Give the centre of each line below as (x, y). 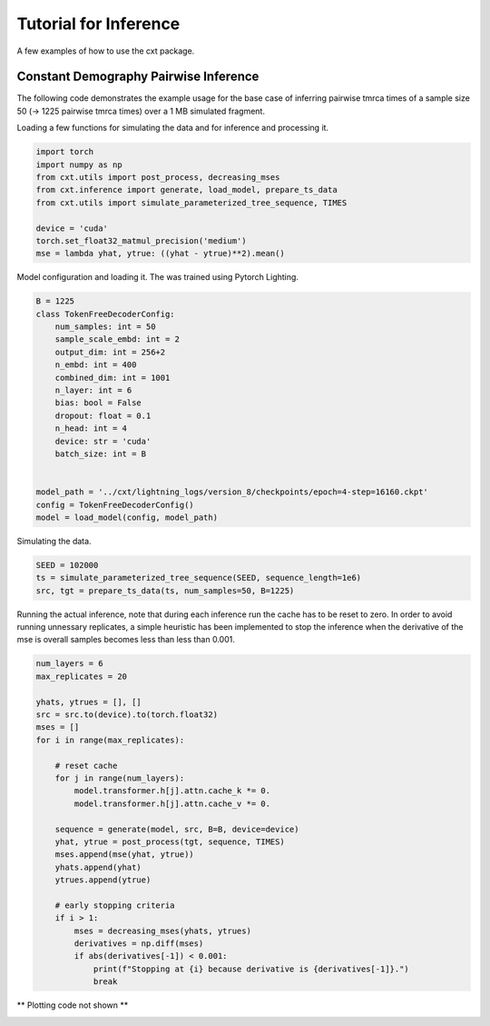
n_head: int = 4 (91, 428)
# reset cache (86, 765)
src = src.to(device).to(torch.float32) (127, 715)
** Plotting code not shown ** (73, 1005)
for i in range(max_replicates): (110, 740)
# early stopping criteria (115, 905)
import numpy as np (79, 164)
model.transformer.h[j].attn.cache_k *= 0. (172, 791)
